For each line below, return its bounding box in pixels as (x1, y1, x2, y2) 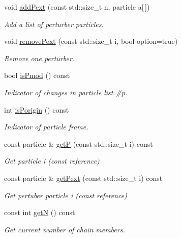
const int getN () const (4, 207, 75, 218)
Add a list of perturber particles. (4, 18, 104, 29)
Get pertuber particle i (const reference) (4, 190, 127, 200)
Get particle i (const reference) (4, 155, 100, 166)
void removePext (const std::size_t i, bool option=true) (4, 36, 178, 46)
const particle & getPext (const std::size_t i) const (4, 172, 163, 183)
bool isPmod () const (4, 70, 70, 81)
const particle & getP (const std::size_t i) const (4, 138, 153, 149)
